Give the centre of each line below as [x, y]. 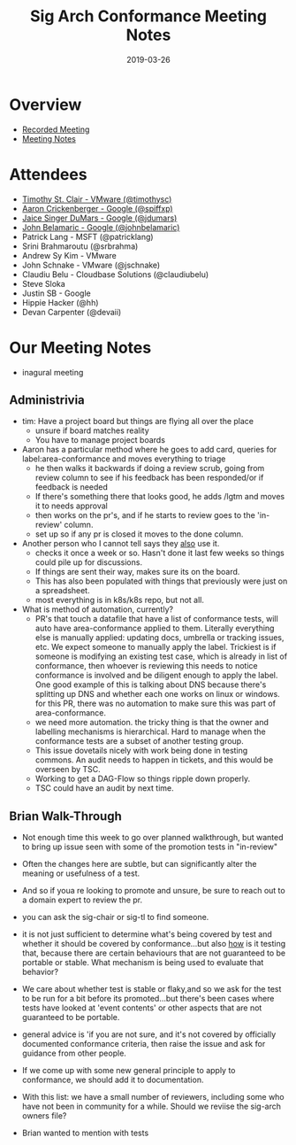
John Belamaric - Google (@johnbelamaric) [101, 227]
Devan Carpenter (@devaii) [72, 312]
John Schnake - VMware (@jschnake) [91, 265]
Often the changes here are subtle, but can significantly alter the [139, 864]
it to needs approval [71, 506]
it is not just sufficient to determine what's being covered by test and [147, 934]
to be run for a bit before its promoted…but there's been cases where [148, 999]
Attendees [48, 174]
